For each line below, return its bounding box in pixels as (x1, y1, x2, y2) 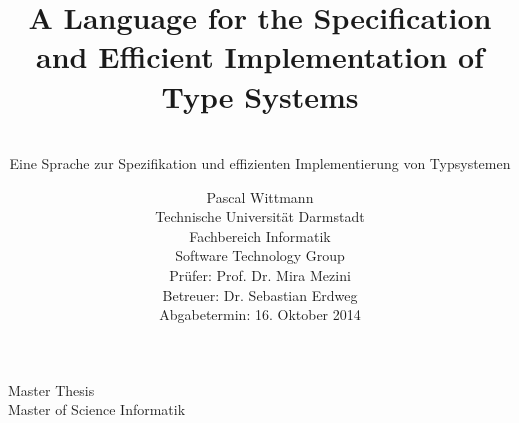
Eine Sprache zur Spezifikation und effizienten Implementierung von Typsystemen (9, 153, 511, 174)
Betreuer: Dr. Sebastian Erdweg (162, 284, 358, 305)
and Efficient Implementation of (36, 36, 484, 77)
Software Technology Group (175, 245, 345, 266)
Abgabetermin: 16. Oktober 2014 (159, 304, 361, 325)
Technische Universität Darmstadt (155, 206, 365, 227)
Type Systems (161, 75, 359, 116)
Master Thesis (8, 379, 95, 400)
